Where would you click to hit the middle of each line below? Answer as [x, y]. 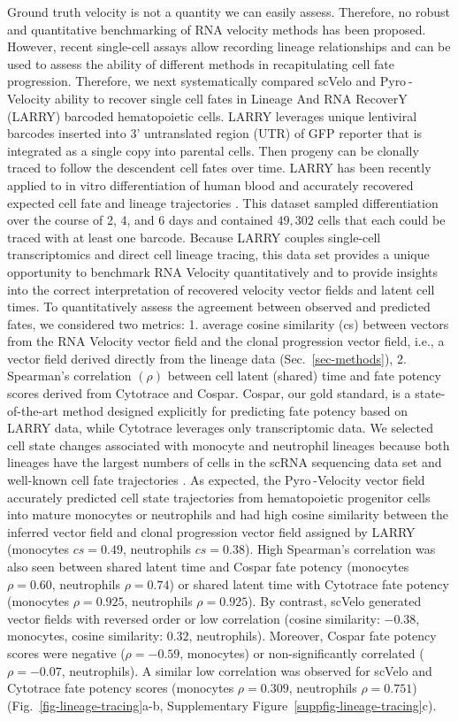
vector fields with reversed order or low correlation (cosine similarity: [194, 618]
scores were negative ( [66, 652]
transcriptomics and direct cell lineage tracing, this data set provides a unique [218, 254]
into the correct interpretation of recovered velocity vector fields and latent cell [221, 289]
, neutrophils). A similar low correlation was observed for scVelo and [247, 670]
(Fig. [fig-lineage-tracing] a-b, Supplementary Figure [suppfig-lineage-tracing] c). [222, 705]
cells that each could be [382, 220]
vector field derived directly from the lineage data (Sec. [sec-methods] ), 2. [207, 358]
